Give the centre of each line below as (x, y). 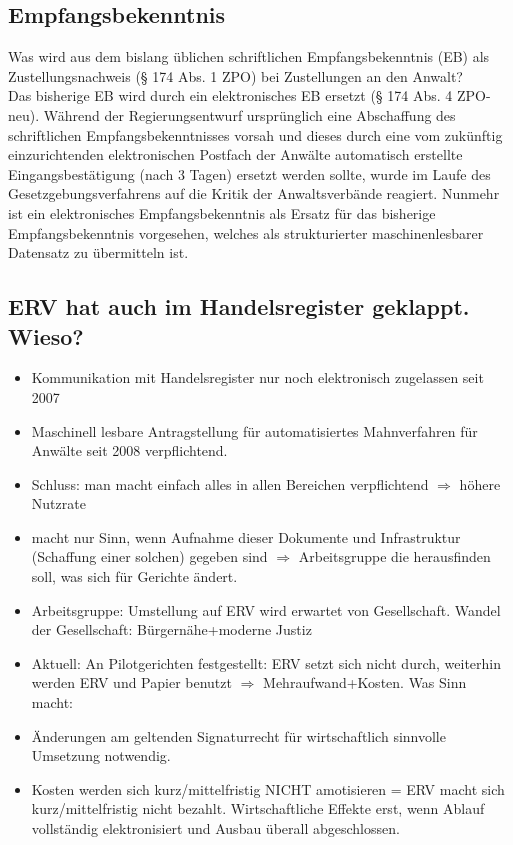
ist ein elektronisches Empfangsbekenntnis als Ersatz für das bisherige (222, 212)
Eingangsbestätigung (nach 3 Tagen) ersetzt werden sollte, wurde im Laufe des (249, 173)
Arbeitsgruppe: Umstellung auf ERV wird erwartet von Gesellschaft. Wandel (266, 609)
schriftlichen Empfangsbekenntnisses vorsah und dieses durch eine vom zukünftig (255, 134)
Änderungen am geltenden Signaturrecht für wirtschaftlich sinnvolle (238, 735)
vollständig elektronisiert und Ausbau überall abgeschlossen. (215, 828)
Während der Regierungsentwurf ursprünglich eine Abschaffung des (249, 114)
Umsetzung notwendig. (101, 755)
